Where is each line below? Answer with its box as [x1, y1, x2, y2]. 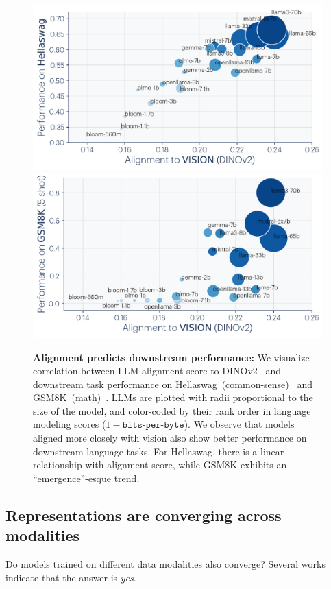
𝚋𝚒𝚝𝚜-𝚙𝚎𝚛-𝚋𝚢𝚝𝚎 [122, 420, 184, 431]
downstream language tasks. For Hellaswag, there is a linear [33, 444, 284, 458]
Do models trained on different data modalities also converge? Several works [5, 557, 326, 571]
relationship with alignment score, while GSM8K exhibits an [33, 457, 287, 472]
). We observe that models [184, 417, 295, 431]
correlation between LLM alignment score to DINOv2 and [33, 363, 282, 378]
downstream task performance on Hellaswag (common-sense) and [33, 376, 313, 391]
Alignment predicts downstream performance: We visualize [33, 350, 310, 364]
